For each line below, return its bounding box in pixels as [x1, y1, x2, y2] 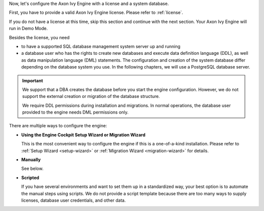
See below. [21, 165, 44, 171]
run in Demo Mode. [9, 25, 48, 31]
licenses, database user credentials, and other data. [21, 197, 126, 203]
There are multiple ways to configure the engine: [9, 123, 107, 129]
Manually [21, 157, 41, 163]
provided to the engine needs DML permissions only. [22, 109, 129, 115]
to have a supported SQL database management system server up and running [21, 43, 181, 49]
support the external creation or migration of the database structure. [22, 94, 160, 99]
